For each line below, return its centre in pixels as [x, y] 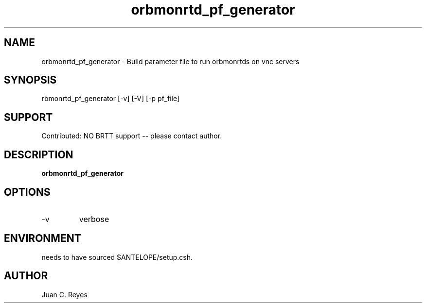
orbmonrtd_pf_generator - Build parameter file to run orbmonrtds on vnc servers [170, 61]
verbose [94, 219]
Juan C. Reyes [64, 294]
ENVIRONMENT [43, 239]
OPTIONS [27, 192]
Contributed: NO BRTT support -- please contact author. [132, 136]
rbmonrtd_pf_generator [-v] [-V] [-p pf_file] [111, 99]
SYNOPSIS [30, 80]
